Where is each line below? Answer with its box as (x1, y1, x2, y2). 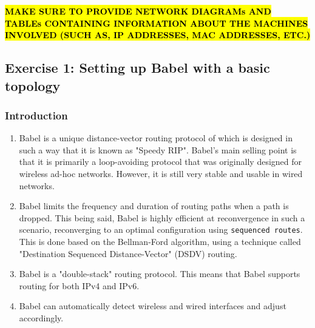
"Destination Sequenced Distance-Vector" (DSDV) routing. (19, 247, 237, 259)
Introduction (5, 107, 68, 122)
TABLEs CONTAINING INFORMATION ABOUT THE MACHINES (5, 16, 308, 29)
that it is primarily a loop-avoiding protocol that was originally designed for (19, 155, 302, 168)
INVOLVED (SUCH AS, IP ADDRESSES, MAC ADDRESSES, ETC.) (5, 28, 311, 41)
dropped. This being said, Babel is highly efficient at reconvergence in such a (19, 211, 305, 224)
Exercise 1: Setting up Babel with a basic (5, 58, 270, 77)
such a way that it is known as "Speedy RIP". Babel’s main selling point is (19, 143, 297, 156)
